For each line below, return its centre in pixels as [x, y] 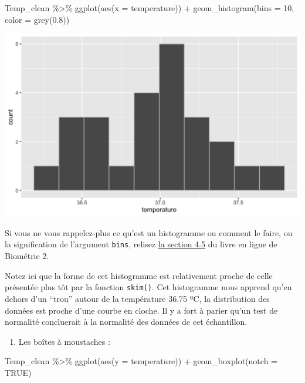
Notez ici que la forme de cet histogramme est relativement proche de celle [139, 275]
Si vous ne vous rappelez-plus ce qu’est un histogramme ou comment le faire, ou [149, 232]
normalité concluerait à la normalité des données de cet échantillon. [126, 322]
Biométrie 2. [27, 256]
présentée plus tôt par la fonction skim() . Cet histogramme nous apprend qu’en [148, 287]
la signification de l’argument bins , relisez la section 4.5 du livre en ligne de [141, 244]
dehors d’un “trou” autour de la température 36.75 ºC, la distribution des [137, 298]
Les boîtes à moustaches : [64, 341]
